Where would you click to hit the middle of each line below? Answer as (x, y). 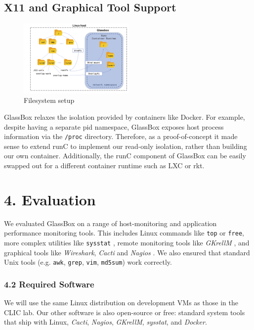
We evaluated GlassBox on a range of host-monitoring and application (110, 223)
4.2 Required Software (49, 284)
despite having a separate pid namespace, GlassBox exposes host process (114, 126)
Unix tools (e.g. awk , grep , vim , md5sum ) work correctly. (88, 262)
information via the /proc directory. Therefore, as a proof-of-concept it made (121, 136)
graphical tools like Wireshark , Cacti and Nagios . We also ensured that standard (127, 252)
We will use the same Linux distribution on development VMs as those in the (121, 303)
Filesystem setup (49, 100)
